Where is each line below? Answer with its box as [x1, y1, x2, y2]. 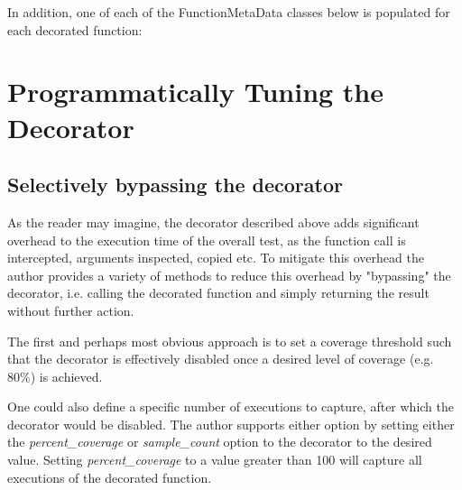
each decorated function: [7, 20, 143, 39]
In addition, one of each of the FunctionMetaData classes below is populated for [7, 3, 450, 21]
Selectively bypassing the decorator [7, 171, 343, 199]
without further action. [7, 300, 134, 319]
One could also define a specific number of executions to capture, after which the [7, 397, 454, 416]
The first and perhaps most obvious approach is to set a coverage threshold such [7, 331, 452, 350]
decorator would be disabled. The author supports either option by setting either [7, 414, 455, 433]
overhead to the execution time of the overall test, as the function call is [7, 230, 406, 249]
